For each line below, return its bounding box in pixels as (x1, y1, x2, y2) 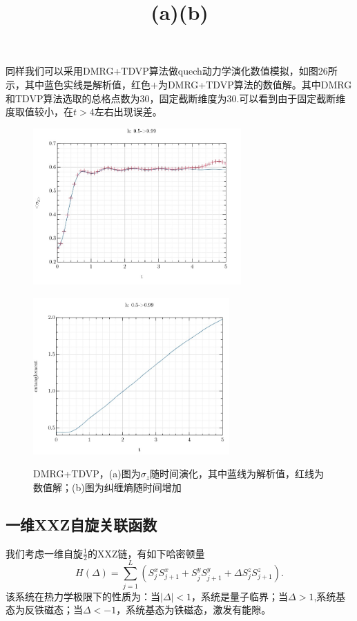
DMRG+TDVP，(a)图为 (33, 466, 141, 481)
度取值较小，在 (6, 104, 73, 119)
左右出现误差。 (94, 104, 162, 119)
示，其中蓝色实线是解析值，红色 (6, 77, 151, 91)
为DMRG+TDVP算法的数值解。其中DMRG (157, 77, 352, 91)
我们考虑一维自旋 (6, 546, 83, 560)
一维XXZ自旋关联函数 (6, 513, 157, 535)
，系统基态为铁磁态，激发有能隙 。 (116, 602, 271, 617)
